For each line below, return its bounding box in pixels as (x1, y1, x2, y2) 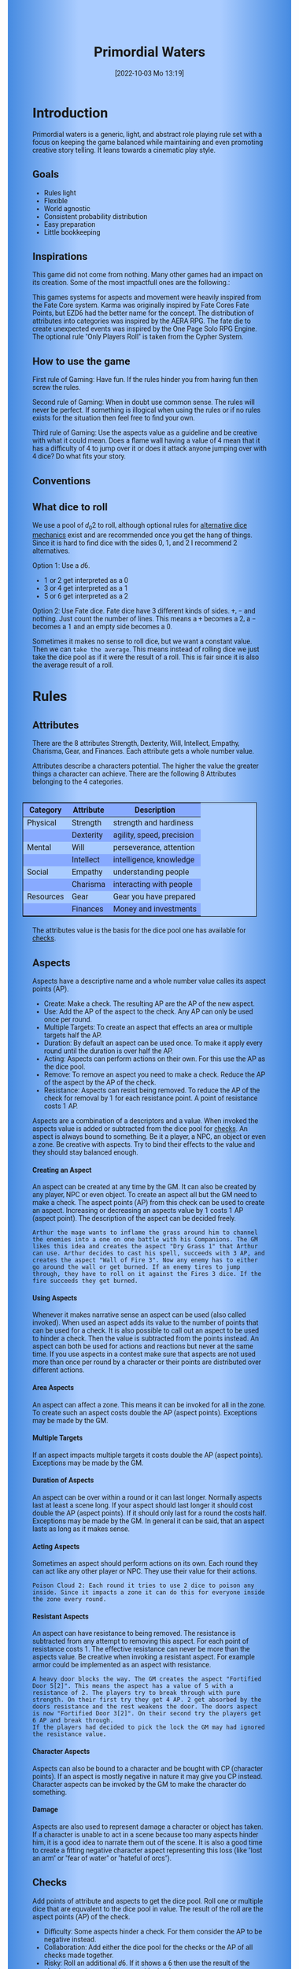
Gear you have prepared (113, 892, 196, 902)
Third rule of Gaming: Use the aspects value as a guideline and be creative (32, 428, 257, 437)
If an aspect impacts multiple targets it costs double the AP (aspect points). (32, 1450, 264, 1459)
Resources (27, 892, 65, 902)
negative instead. (43, 1934, 97, 1944)
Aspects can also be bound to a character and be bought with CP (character (32, 1764, 264, 1773)
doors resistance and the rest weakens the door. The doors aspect (32, 1703, 259, 1711)
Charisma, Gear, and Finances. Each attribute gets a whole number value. (32, 747, 255, 756)
